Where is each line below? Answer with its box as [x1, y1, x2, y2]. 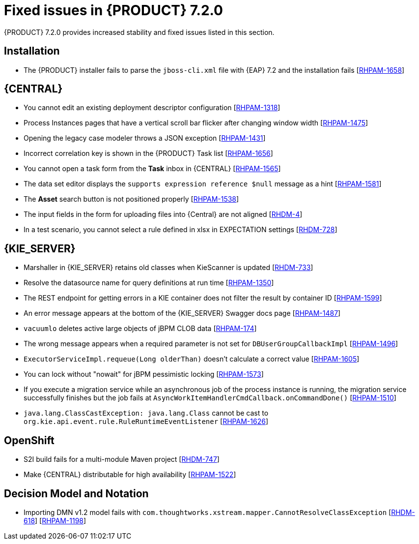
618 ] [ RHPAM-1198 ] [24, 516, 86, 525]
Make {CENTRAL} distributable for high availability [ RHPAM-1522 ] [24, 470, 236, 479]
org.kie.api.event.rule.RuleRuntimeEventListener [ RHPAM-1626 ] [24, 417, 268, 426]
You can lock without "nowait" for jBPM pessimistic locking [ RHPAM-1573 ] [24, 370, 264, 379]
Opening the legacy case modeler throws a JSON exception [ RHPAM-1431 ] [24, 134, 266, 143]
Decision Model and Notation [4, 487, 149, 500]
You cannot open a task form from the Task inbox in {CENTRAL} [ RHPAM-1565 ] [24, 164, 281, 173]
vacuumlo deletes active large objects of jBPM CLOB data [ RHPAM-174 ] [24, 324, 257, 333]
